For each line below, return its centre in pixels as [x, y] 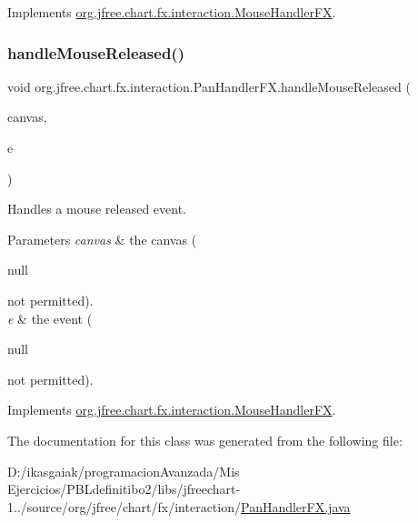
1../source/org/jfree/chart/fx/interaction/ [124, 506]
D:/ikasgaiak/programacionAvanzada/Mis [124, 471]
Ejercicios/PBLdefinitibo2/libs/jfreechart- [124, 489]
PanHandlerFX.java [295, 506]
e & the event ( [50, 318]
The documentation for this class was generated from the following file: [205, 440]
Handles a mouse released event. [97, 209]
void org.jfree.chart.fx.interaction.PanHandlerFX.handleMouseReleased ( [209, 86]
